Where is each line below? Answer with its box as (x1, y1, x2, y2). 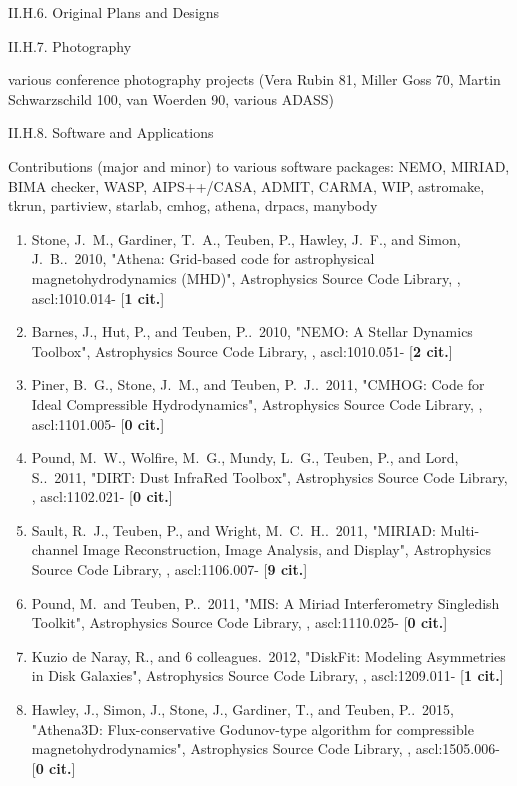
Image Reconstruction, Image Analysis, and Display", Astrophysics (82, 539, 492, 560)
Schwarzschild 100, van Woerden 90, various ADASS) (8, 88, 334, 109)
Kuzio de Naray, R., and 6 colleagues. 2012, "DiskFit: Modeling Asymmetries (31, 645, 506, 666)
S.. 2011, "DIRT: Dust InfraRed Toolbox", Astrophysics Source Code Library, (31, 466, 508, 487)
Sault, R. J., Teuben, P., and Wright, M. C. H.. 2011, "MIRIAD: (31, 519, 436, 540)
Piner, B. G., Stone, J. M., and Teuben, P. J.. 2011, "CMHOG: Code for (31, 374, 485, 395)
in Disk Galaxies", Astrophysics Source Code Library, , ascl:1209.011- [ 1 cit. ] (31, 665, 504, 686)
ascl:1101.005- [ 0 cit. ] (31, 413, 165, 434)
